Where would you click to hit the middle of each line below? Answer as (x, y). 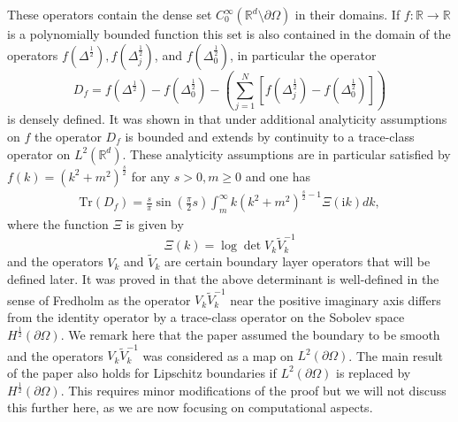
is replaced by (374, 372)
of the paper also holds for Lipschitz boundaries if (142, 372)
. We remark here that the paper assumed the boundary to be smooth (250, 335)
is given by (155, 224)
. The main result (396, 355)
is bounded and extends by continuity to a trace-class (270, 136)
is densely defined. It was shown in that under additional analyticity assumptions (227, 119)
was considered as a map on (218, 355)
